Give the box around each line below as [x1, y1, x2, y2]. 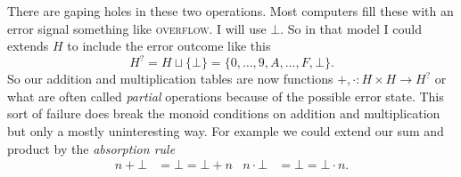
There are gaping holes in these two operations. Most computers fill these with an [7, 2, 454, 20]
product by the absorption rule [7, 139, 176, 157]
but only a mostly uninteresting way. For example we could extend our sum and [7, 122, 444, 141]
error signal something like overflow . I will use [7, 19, 267, 37]
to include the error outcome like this [67, 36, 271, 55]
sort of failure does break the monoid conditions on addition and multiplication [7, 104, 440, 123]
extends [7, 36, 49, 55]
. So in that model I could [280, 19, 422, 37]
